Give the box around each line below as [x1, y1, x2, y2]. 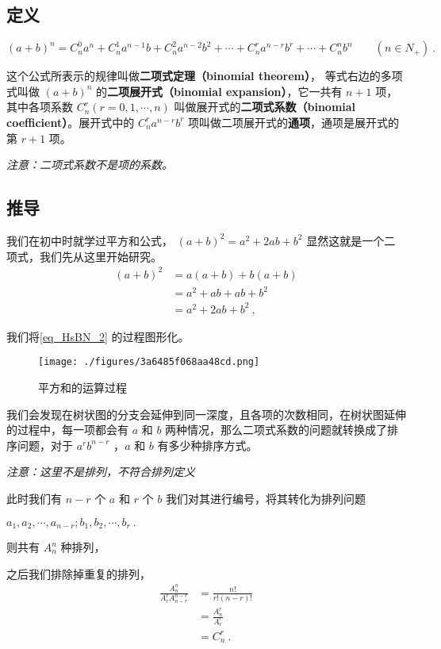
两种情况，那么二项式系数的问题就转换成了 [165, 421, 388, 438]
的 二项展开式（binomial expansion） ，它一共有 [96, 83, 343, 99]
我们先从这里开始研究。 [39, 248, 162, 264]
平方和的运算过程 [38, 379, 127, 395]
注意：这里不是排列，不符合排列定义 [6, 463, 195, 480]
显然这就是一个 [306, 232, 385, 248]
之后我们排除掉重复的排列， [6, 565, 151, 582]
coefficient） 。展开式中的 [6, 113, 135, 130]
